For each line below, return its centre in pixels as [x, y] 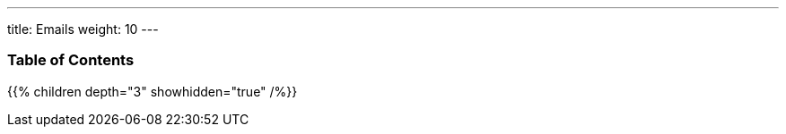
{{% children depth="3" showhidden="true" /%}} [153, 91]
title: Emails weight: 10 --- [83, 29]
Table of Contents [71, 60]
